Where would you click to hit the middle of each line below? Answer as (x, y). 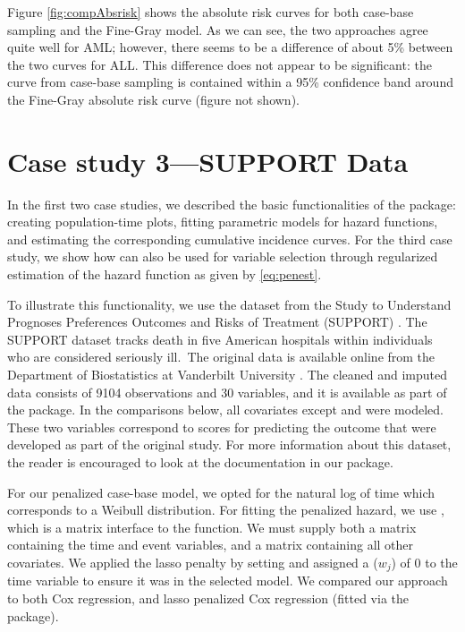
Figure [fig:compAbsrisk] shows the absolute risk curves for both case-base (211, 12)
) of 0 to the (424, 562)
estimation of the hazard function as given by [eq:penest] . (165, 274)
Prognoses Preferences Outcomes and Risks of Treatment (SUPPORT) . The (217, 322)
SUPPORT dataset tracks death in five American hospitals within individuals (220, 339)
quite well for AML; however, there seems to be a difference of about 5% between (230, 47)
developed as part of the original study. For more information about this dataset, (229, 444)
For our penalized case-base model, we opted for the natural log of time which (221, 492)
